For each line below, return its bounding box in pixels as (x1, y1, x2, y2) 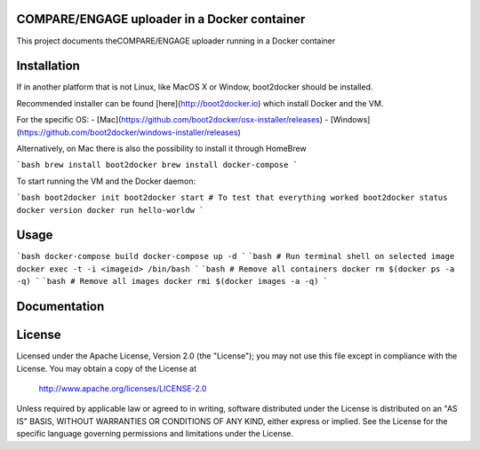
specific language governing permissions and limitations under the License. (16, 429, 293, 439)
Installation (16, 59, 80, 74)
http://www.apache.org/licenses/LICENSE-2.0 (38, 382, 207, 394)
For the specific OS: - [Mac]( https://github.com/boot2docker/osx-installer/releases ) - (16, 114, 329, 125)
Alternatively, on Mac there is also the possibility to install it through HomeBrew (16, 143, 307, 154)
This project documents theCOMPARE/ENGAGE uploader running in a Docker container (16, 35, 336, 46)
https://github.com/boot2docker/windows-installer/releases (19, 127, 239, 138)
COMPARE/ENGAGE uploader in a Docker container (16, 12, 306, 27)
